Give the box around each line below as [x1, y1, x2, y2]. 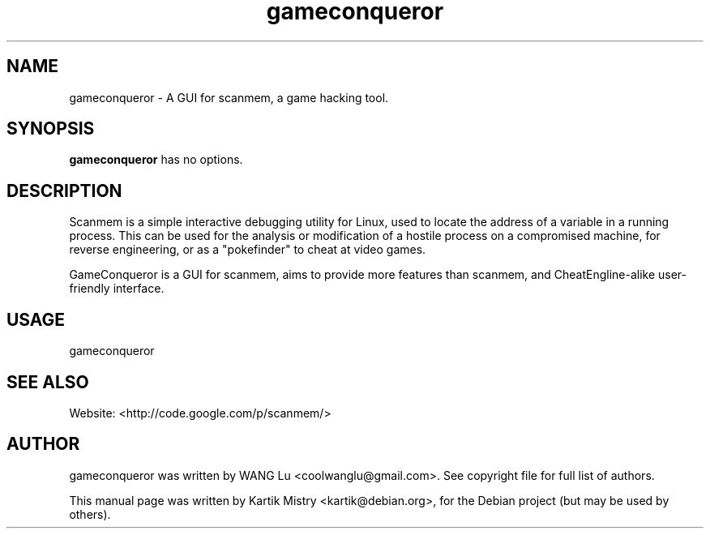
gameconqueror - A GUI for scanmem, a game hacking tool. [69, 90, 389, 105]
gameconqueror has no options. [69, 152, 243, 167]
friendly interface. [69, 281, 165, 296]
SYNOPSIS [6, 118, 95, 139]
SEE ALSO [6, 371, 89, 392]
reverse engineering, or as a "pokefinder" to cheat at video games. [69, 242, 426, 257]
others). [69, 507, 111, 521]
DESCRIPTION [6, 180, 122, 201]
